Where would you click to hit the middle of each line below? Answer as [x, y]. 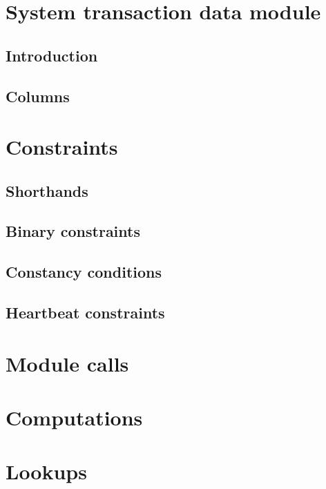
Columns [38, 96]
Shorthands [47, 190]
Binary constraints [73, 231]
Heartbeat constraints [85, 313]
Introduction [52, 55]
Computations [74, 417]
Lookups [46, 471]
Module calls [67, 363]
